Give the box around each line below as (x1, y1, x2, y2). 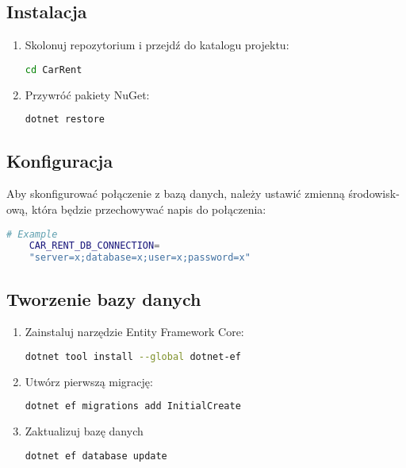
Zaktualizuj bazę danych (25, 423, 144, 439)
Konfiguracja (6, 148, 113, 172)
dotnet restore (25, 114, 105, 126)
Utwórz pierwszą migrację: (25, 373, 153, 389)
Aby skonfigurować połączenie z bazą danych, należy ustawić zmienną (6, 185, 345, 202)
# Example (6, 228, 58, 240)
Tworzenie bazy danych (6, 286, 201, 311)
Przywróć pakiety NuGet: (25, 86, 150, 102)
